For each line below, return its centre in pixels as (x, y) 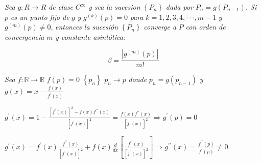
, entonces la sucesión (85, 27)
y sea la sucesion (114, 7)
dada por (179, 7)
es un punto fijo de (40, 17)
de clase (61, 7)
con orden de (206, 27)
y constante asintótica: (90, 36)
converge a (160, 27)
